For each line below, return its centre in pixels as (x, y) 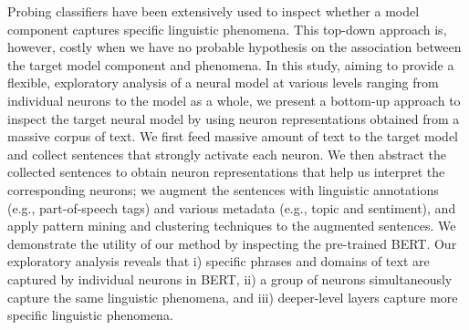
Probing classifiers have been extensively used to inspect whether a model (214, 11)
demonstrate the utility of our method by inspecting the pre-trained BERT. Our (232, 243)
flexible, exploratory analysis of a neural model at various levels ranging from (223, 82)
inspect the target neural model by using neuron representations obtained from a (234, 118)
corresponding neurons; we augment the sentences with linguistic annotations (223, 189)
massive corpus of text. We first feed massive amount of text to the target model (233, 136)
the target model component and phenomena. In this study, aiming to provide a (231, 64)
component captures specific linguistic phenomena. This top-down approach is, (227, 29)
